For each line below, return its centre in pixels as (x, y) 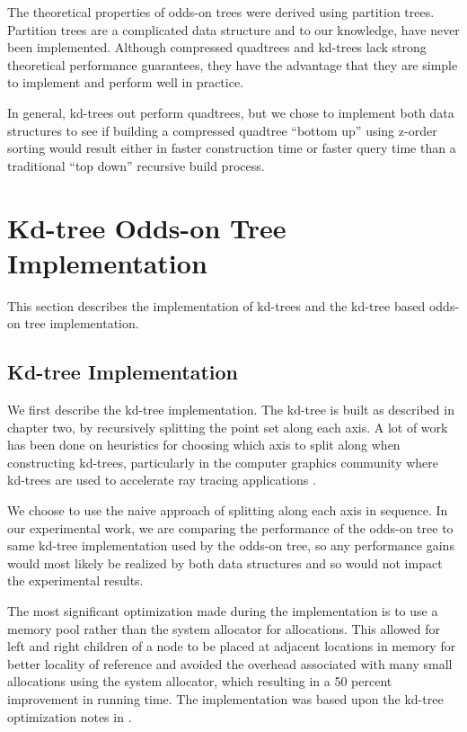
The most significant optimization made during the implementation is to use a (223, 610)
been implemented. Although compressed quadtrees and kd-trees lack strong (217, 47)
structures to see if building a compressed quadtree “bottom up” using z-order (222, 130)
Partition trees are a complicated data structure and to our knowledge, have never (233, 29)
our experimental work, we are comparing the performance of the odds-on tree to (230, 527)
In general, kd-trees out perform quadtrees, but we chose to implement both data (231, 112)
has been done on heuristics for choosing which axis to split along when (204, 445)
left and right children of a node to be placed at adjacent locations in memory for (232, 646)
